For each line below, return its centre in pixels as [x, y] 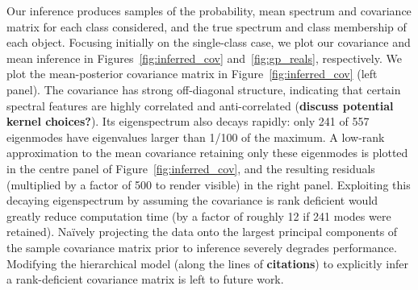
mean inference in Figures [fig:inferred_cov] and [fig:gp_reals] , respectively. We [204, 58]
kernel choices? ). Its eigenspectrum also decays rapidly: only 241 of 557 [188, 121]
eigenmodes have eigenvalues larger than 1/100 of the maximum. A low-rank [196, 137]
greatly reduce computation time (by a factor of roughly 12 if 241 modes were [199, 215]
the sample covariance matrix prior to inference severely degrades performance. [202, 247]
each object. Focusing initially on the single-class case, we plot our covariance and [209, 42]
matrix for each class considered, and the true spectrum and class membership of [207, 26]
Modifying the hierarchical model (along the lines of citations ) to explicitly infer [207, 263]
